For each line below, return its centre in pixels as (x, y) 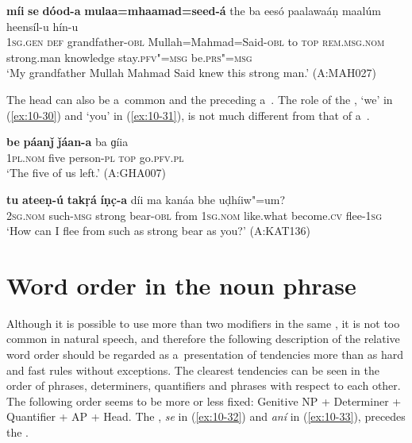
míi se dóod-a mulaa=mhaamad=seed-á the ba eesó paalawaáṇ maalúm (194, 10)
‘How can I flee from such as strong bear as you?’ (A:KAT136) (159, 231)
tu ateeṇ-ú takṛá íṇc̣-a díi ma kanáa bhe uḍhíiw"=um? (146, 199)
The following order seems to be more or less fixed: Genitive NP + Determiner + (204, 401)
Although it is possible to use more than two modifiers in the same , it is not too (203, 323)
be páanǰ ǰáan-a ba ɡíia (67, 142)
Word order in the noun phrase (181, 285)
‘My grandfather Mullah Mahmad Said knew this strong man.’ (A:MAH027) (191, 73)
